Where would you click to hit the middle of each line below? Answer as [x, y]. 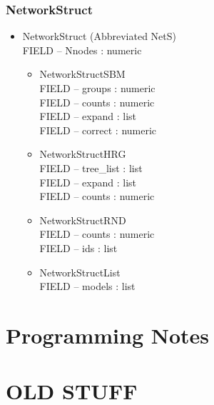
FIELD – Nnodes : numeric [82, 50]
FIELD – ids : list [78, 247]
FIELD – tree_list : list [91, 167]
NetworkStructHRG [83, 154]
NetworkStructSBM [82, 74]
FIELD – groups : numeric [97, 88]
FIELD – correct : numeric [98, 130]
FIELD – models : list [87, 286]
